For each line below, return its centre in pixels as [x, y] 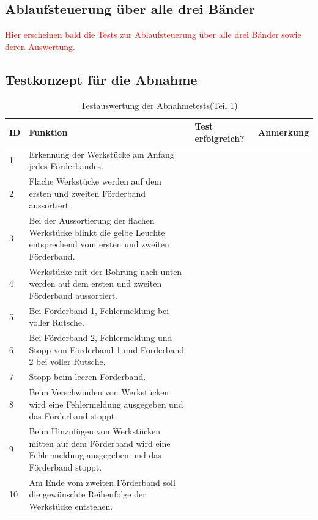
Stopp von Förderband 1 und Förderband [107, 349]
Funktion [48, 132]
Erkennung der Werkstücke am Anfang [102, 154]
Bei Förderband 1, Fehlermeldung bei [99, 310]
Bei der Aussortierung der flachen [92, 220]
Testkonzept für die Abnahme [101, 79]
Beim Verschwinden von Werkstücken [99, 392]
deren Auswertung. [40, 46]
